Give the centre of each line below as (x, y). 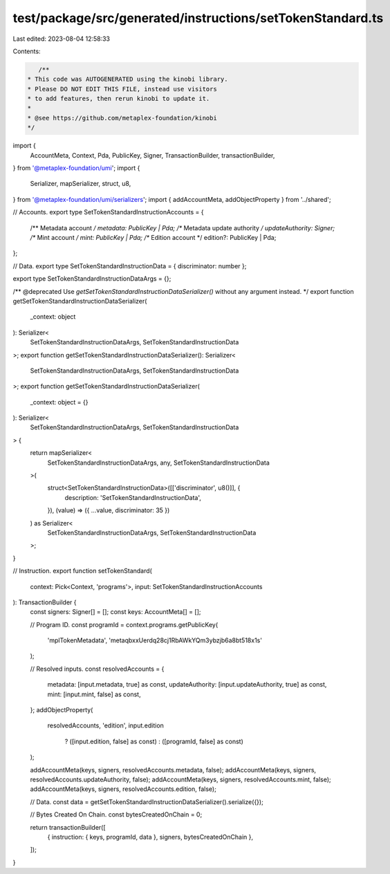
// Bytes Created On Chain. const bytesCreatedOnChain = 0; (116, 815)
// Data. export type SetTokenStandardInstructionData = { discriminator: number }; (130, 266)
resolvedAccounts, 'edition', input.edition (105, 725)
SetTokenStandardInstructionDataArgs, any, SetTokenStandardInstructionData (158, 463)
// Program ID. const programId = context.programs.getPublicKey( (124, 624)
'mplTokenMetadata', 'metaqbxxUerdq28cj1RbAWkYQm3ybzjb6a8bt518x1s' (155, 640)
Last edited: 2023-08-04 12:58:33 (62, 39)
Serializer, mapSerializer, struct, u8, (81, 184)
